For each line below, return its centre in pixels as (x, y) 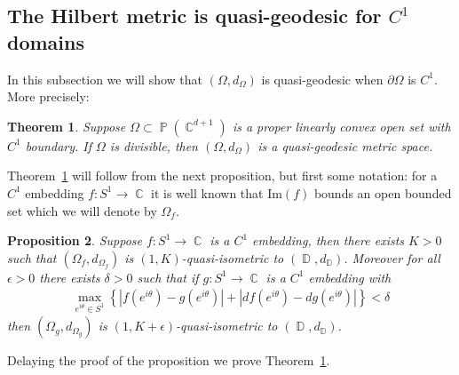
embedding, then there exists (328, 240)
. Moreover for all (392, 257)
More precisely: (48, 96)
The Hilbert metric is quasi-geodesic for (194, 16)
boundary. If (59, 145)
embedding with (350, 277)
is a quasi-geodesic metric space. (345, 145)
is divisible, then (154, 145)
